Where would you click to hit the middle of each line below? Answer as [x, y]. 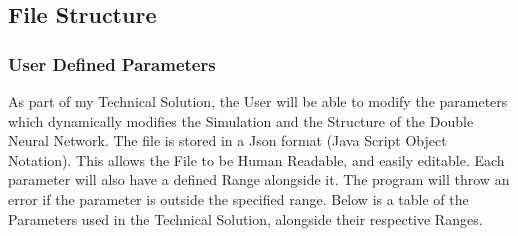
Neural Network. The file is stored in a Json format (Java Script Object [227, 140]
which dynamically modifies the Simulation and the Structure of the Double [241, 120]
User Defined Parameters [112, 63]
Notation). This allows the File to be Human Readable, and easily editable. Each [256, 159]
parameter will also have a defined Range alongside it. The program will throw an [259, 179]
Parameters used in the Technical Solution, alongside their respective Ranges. [245, 218]
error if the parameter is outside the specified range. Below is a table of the [238, 198]
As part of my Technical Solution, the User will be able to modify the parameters [258, 101]
